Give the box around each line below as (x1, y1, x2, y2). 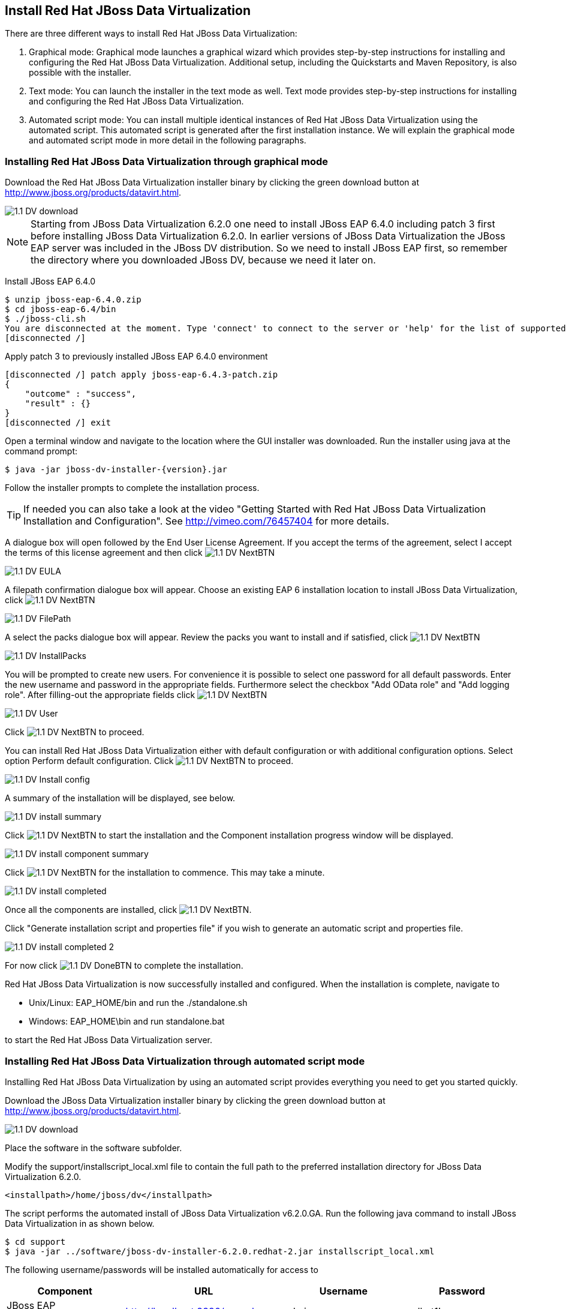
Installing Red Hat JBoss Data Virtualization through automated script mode (5, 1055, 365, 1067)
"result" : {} (25, 399, 91, 409)
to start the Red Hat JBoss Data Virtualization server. (5, 1035, 213, 1046)
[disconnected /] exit (5, 418, 112, 428)
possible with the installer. (29, 67, 131, 78)
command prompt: (5, 446, 78, 457)
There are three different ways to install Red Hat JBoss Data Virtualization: (5, 28, 297, 39)
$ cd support (5, 1236, 66, 1247)
